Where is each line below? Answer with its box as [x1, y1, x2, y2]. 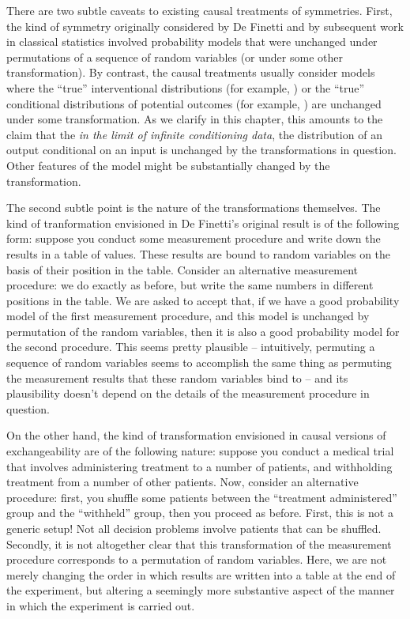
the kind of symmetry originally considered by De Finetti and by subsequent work [6, 17, 404, 34]
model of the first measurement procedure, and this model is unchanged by [6, 308, 370, 324]
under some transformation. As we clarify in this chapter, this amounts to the [6, 111, 383, 127]
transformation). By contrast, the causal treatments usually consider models [6, 64, 375, 81]
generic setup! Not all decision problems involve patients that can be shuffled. [6, 520, 382, 536]
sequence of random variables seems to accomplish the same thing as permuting [6, 354, 392, 371]
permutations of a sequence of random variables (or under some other [6, 48, 343, 65]
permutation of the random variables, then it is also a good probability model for [6, 323, 400, 339]
